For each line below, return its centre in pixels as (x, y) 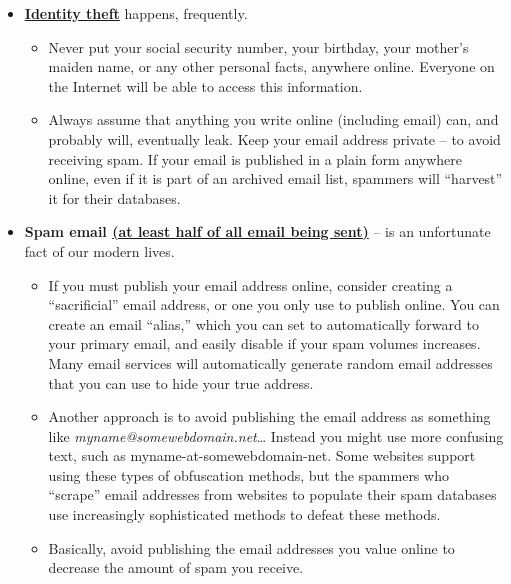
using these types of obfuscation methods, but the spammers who (248, 474)
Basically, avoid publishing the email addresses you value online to (251, 547)
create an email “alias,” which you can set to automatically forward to (263, 323)
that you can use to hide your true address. (181, 382)
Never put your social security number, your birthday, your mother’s (258, 46)
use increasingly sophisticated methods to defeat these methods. (244, 514)
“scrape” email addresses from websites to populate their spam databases (272, 494)
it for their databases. (114, 197)
